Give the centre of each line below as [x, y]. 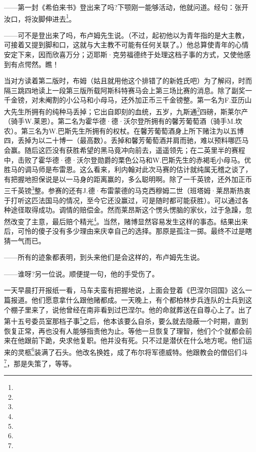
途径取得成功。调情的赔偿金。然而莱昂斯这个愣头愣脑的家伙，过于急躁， [128, 210]
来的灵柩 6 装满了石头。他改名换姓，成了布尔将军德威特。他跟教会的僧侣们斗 [126, 351]
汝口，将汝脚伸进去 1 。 [40, 18]
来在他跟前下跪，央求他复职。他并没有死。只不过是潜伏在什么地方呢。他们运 [128, 340]
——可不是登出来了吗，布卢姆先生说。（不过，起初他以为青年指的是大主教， [126, 35]
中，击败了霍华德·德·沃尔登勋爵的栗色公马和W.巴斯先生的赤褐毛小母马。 [124, 159]
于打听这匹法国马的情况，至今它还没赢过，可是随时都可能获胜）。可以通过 [123, 200]
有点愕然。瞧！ [35, 64]
